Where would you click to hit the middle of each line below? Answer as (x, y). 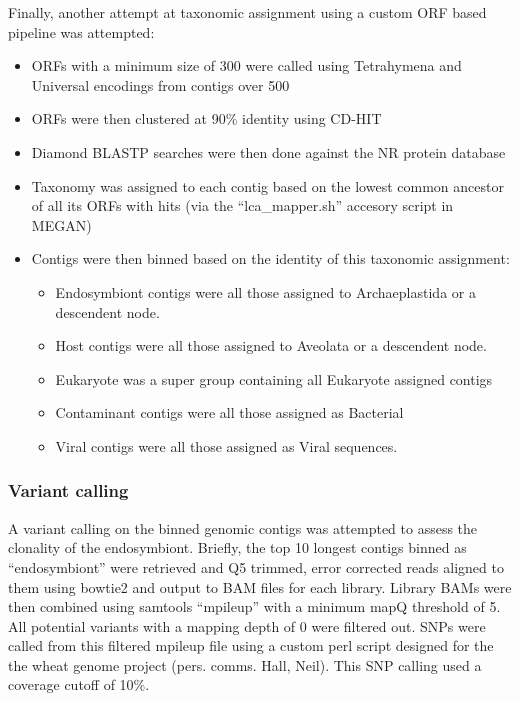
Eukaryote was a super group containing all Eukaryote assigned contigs (274, 378)
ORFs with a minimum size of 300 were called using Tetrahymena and (246, 65)
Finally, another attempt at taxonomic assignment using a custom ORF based (247, 12)
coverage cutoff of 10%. (79, 684)
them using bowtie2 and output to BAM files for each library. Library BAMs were (260, 586)
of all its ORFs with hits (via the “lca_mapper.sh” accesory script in (242, 205)
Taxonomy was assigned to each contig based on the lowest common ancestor (267, 185)
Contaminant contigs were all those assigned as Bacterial (229, 412)
